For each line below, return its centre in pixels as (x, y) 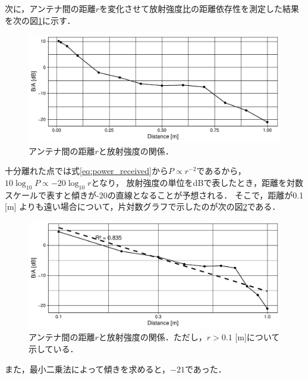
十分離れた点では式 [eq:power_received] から (87, 171)
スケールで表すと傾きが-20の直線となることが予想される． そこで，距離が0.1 (154, 195)
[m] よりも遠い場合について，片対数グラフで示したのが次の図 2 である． (143, 206)
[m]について (257, 337)
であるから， (221, 171)
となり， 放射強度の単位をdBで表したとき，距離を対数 (197, 182)
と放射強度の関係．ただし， (153, 337)
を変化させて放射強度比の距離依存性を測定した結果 (199, 8)
